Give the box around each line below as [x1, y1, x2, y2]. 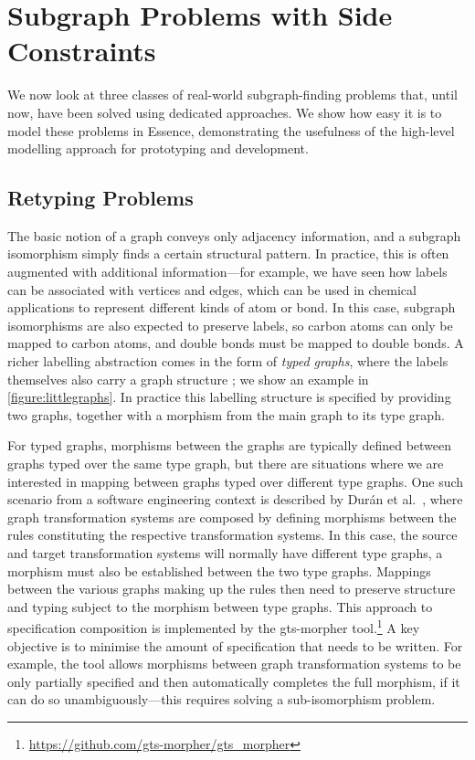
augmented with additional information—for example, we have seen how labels [7, 262, 448, 281]
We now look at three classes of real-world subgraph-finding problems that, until [7, 85, 458, 104]
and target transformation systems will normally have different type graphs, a [7, 543, 443, 562]
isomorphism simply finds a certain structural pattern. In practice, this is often [7, 244, 449, 263]
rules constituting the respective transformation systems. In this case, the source [7, 525, 458, 544]
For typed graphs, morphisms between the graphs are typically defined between [7, 436, 452, 455]
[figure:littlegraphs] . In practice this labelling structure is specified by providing [7, 387, 451, 406]
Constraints [7, 32, 156, 69]
